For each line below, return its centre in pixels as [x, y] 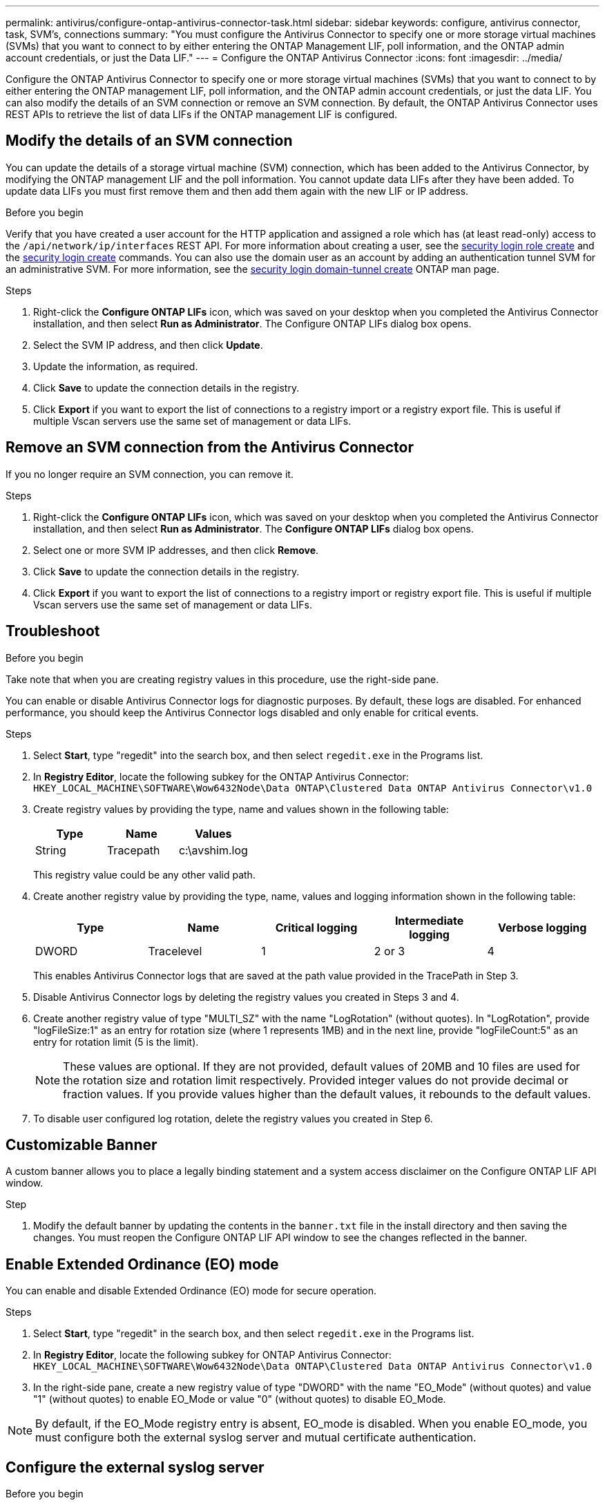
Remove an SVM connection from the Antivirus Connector [210, 448]
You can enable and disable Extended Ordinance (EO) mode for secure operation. [191, 1291]
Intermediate [429, 920]
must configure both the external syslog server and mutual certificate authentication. [256, 1438]
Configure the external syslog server [135, 1467]
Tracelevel [175, 951]
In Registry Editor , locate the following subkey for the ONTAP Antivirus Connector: [221, 776]
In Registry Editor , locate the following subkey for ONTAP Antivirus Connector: [212, 1355]
